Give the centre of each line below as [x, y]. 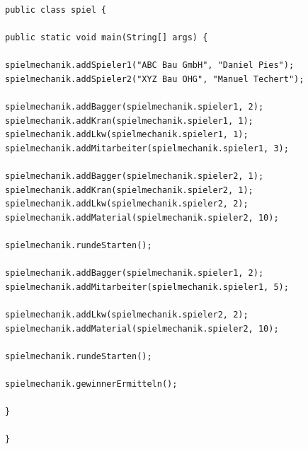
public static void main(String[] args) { [107, 38]
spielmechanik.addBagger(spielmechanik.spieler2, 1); [135, 176]
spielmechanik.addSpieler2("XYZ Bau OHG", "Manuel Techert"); [155, 79]
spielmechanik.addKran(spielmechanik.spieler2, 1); [129, 190]
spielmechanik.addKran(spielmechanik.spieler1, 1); [129, 121]
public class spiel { [56, 10]
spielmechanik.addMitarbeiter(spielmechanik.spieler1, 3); [147, 148]
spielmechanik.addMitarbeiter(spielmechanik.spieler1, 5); [147, 287]
